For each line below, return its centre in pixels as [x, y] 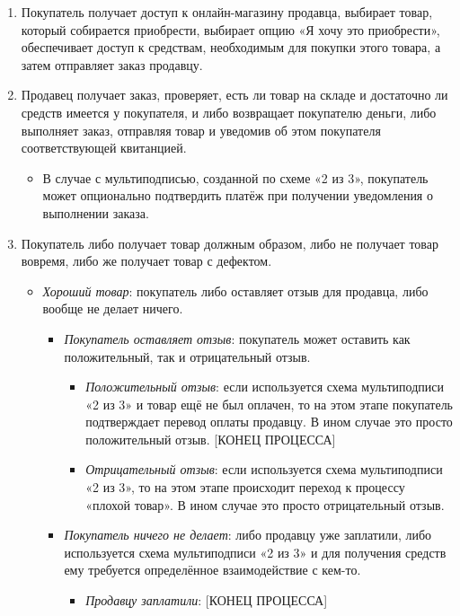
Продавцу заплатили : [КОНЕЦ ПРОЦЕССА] [207, 600]
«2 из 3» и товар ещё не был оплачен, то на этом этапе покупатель [270, 404]
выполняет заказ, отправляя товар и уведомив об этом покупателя [201, 130]
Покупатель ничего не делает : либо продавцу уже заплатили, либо [248, 535]
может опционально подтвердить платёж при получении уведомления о [238, 195]
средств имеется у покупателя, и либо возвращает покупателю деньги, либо [229, 112]
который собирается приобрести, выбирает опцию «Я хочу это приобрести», [230, 29]
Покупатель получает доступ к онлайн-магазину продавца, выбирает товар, [227, 12]
